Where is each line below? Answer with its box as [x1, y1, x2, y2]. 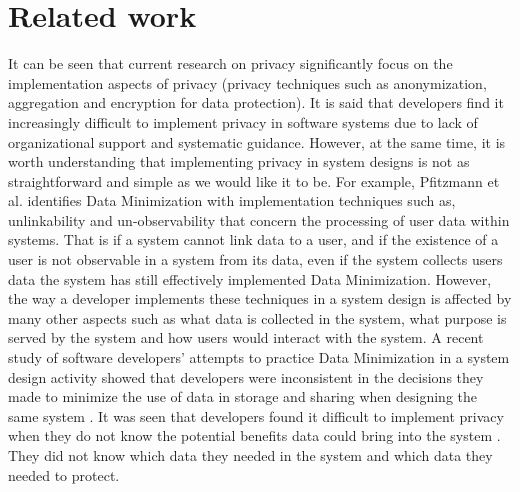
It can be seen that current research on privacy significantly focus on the [8, 53, 453, 74]
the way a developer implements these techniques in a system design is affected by [8, 288, 512, 309]
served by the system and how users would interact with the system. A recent [8, 327, 484, 348]
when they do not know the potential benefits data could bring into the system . [8, 425, 501, 446]
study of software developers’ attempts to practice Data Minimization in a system [8, 347, 510, 368]
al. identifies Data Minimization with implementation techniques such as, [8, 190, 456, 211]
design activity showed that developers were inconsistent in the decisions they [8, 366, 484, 387]
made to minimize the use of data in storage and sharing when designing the [8, 386, 477, 407]
